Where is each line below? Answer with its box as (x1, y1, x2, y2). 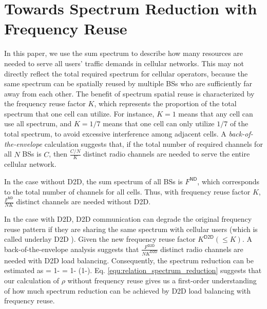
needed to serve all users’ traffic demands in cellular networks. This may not (4, 57, 244, 68)
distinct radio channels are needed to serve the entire (83, 148, 250, 159)
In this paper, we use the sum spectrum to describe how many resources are (4, 48, 243, 59)
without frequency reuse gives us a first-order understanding (67, 275, 257, 285)
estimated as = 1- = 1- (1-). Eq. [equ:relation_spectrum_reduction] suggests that (4, 265, 262, 276)
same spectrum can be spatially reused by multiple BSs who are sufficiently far (4, 78, 252, 89)
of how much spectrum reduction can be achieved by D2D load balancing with (4, 285, 251, 296)
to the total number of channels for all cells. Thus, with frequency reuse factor (4, 186, 251, 197)
